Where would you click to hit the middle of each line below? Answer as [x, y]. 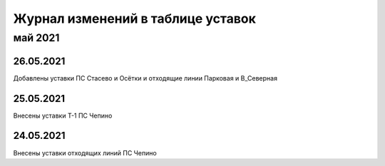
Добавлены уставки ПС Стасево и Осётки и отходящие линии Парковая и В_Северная [145, 78]
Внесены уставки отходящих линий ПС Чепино [85, 152]
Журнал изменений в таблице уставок [135, 19]
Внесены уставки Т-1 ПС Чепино [63, 115]
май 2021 [36, 38]
